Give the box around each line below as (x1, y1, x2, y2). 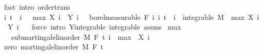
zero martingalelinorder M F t (4, 41, 104, 52)
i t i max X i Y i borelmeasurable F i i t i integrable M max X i (4, 11, 259, 22)
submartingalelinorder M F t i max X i (11, 31, 149, 42)
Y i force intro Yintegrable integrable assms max (7, 21, 181, 32)
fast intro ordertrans (4, 2, 70, 12)
